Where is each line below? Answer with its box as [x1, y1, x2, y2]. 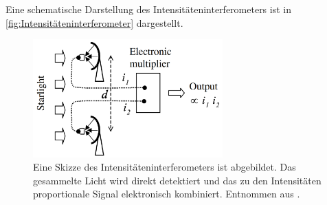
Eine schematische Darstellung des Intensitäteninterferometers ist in [5, 2, 291, 16]
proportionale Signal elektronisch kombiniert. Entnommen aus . [33, 186, 300, 201]
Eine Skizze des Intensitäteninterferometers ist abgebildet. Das [33, 160, 296, 174]
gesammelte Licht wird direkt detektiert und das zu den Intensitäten [33, 173, 322, 187]
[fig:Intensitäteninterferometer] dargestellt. [5, 15, 183, 30]
